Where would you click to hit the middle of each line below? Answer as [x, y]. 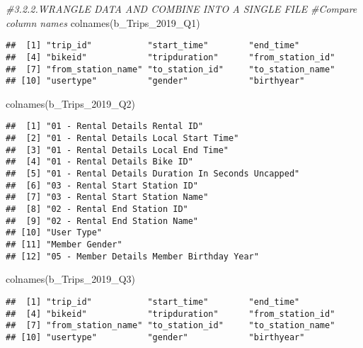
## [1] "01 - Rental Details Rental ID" [105, 127]
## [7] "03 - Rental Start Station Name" [107, 197]
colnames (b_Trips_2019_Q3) [70, 279]
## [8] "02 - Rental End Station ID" [97, 209]
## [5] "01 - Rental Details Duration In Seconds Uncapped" [153, 174]
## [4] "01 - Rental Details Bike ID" [99, 162]
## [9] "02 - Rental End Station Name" [102, 221]
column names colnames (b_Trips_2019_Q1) [103, 22]
